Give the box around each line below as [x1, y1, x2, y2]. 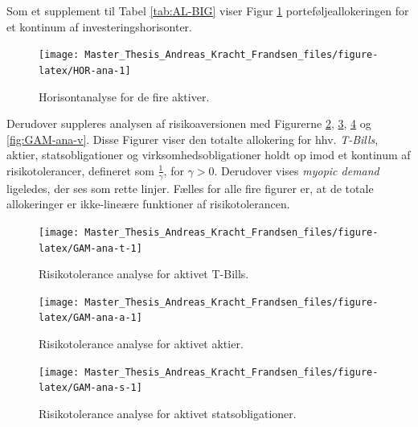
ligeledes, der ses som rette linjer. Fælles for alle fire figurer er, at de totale [6, 179, 374, 196]
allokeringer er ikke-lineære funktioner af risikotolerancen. [6, 195, 290, 212]
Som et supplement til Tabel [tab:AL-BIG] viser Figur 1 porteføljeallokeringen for [6, 2, 409, 18]
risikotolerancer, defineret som [6, 162, 154, 179]
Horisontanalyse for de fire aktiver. [39, 88, 210, 105]
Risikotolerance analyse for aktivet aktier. [39, 335, 244, 352]
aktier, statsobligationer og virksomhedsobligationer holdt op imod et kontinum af [6, 146, 411, 163]
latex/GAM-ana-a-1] [39, 312, 142, 324]
